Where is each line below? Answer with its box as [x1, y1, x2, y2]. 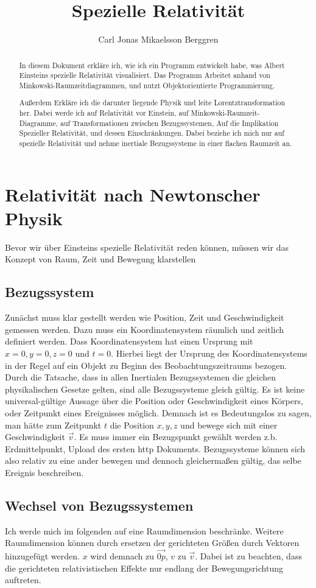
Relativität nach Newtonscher [5, 181, 261, 206]
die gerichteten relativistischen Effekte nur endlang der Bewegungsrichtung [5, 561, 283, 574]
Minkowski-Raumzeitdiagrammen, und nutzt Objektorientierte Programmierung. [19, 80, 275, 90]
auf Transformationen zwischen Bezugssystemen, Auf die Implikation [60, 117, 279, 128]
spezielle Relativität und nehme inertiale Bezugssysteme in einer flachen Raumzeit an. [19, 138, 292, 148]
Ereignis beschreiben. [5, 466, 84, 478]
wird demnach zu [90, 550, 154, 562]
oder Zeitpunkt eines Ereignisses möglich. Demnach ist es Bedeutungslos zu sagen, [5, 406, 312, 419]
